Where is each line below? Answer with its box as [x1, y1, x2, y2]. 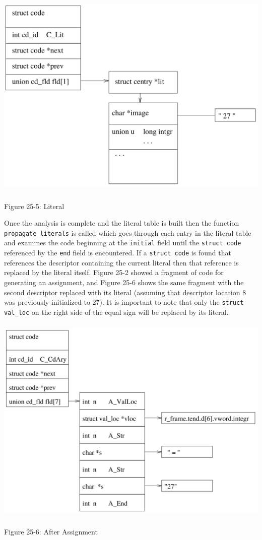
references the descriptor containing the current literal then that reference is [4, 257, 239, 267]
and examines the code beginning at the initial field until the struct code [4, 237, 241, 248]
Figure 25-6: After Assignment [4, 526, 98, 537]
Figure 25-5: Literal [4, 200, 64, 211]
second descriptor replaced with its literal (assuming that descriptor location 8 [4, 287, 246, 297]
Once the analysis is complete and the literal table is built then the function [4, 218, 239, 228]
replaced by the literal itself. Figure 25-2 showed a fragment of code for [4, 267, 224, 278]
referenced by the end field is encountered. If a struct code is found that [4, 247, 231, 258]
